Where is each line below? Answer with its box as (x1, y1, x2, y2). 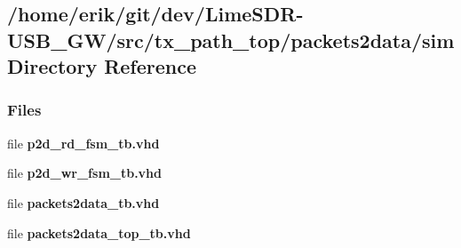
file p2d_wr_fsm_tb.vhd (7, 164, 163, 182)
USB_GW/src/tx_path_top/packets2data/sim (7, 26, 455, 53)
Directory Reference (7, 52, 197, 80)
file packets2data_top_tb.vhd (7, 223, 191, 242)
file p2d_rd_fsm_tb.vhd (7, 133, 160, 152)
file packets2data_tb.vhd (7, 193, 160, 212)
